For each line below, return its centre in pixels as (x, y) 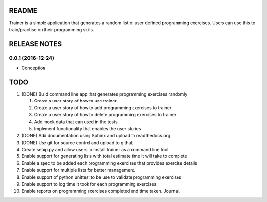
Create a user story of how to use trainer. (76, 101)
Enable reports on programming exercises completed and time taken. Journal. (101, 191)
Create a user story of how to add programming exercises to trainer (103, 108)
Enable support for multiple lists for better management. (79, 170)
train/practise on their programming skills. (52, 29)
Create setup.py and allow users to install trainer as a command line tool (95, 150)
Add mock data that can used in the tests (76, 122)
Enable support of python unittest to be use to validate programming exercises (101, 177)
